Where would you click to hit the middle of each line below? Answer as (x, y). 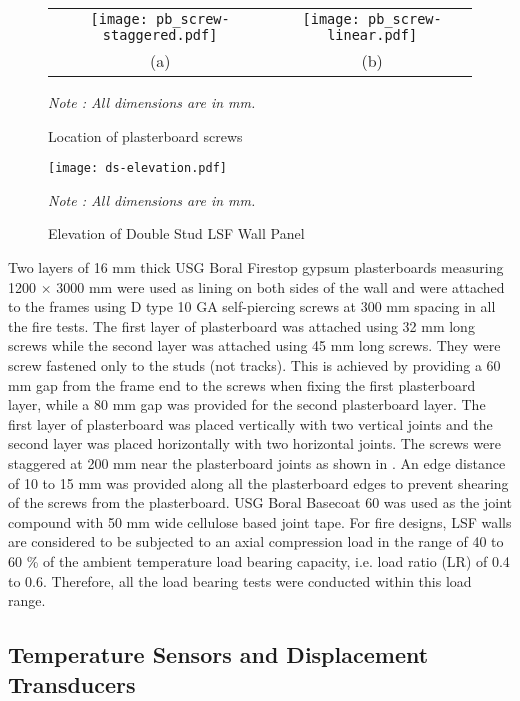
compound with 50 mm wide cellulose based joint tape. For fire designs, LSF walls (260, 521)
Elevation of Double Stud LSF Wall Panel (176, 233)
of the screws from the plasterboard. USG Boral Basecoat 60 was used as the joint (260, 502)
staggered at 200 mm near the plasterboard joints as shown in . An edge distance (257, 462)
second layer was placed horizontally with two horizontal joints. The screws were (254, 443)
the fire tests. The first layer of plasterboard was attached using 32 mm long (241, 325)
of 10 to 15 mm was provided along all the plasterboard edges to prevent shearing (258, 482)
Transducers (72, 683)
